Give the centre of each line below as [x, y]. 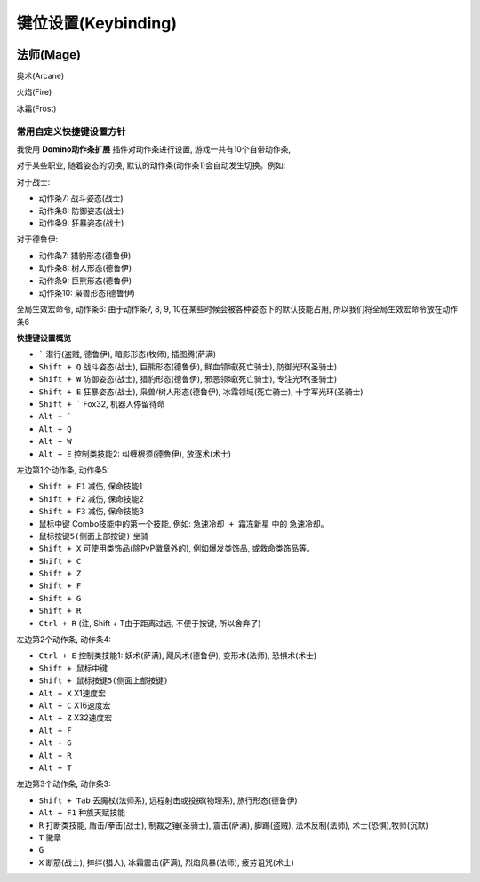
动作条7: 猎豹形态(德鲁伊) [85, 255]
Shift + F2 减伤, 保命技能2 [91, 498]
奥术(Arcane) [40, 76]
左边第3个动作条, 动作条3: [64, 784]
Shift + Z [60, 574]
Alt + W [56, 441]
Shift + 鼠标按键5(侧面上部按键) [104, 681]
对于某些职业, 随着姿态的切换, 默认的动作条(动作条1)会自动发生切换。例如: [151, 165]
